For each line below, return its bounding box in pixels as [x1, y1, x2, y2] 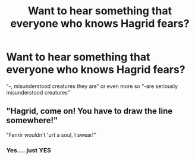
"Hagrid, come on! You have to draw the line [6, 106, 173, 117]
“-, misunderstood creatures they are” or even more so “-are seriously [6, 82, 178, 90]
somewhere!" [6, 115, 58, 126]
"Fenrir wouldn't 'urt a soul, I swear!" [6, 131, 96, 138]
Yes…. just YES [6, 146, 52, 154]
